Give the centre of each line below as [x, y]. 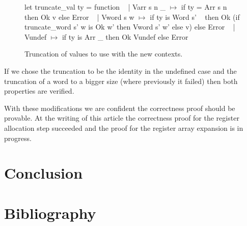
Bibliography [50, 213]
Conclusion [44, 173]
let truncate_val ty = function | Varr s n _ [95, 7]
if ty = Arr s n [204, 7]
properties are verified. [39, 91]
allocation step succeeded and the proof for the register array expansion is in [124, 128]
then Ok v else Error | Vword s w [79, 17]
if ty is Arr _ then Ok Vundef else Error [125, 36]
